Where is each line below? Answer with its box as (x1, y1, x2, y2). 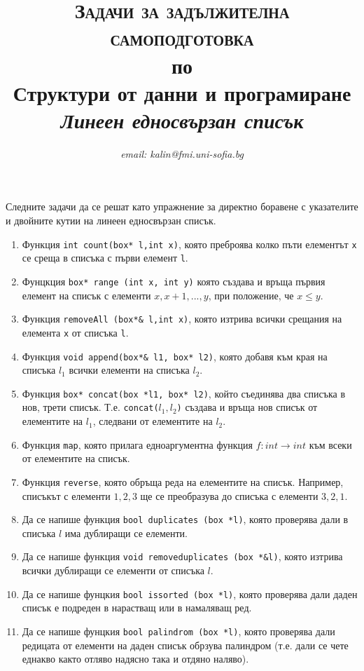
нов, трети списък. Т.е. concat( (22, 400, 159, 414)
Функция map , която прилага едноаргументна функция (22, 437, 253, 452)
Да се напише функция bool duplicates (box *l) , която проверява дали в (22, 512, 349, 527)
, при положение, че (208, 287, 294, 302)
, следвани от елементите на (92, 414, 213, 428)
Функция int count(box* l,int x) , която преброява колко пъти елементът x (22, 236, 357, 251)
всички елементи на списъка (69, 362, 190, 377)
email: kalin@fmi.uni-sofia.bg (120, 146, 244, 161)
